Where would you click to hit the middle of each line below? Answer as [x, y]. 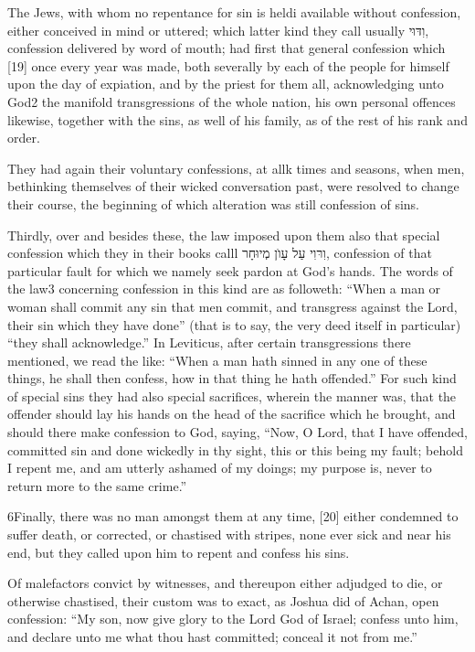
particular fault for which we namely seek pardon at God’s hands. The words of [230, 270]
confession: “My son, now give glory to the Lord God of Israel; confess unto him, [233, 619]
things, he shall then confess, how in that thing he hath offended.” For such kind [232, 378]
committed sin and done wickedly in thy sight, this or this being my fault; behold [235, 449]
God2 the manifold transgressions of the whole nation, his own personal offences [232, 101]
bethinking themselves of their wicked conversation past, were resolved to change [233, 186]
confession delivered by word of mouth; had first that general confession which [227, 48]
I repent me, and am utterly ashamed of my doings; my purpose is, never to [220, 468]
